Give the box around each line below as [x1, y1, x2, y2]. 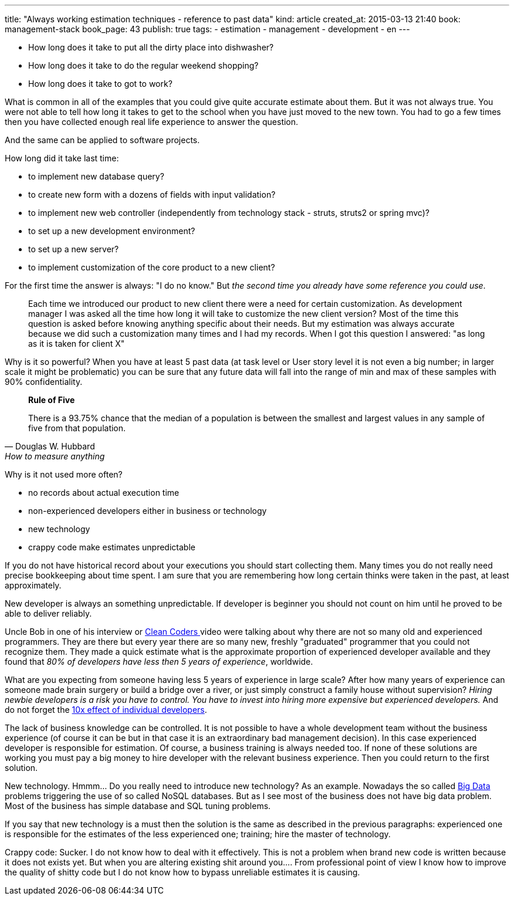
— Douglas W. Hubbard [5, 441, 95, 451]
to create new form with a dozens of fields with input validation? [28, 190, 276, 199]
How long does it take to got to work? [28, 79, 173, 89]
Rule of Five [28, 395, 75, 405]
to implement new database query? [28, 171, 164, 181]
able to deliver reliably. [5, 608, 92, 618]
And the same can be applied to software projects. [5, 135, 200, 145]
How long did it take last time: [5, 153, 119, 163]
